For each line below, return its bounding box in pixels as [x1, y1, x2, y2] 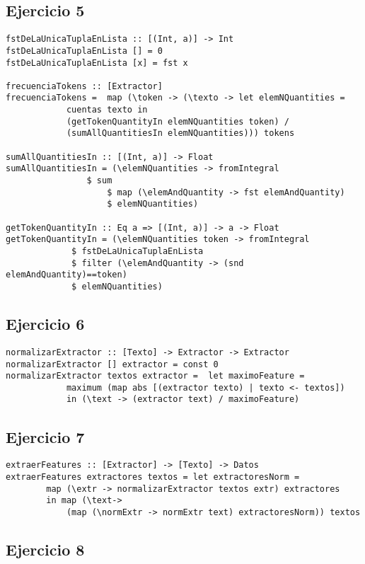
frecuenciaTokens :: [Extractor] [6, 81, 163, 91]
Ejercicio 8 [6, 539, 85, 560]
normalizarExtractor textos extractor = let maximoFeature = [6, 371, 305, 381]
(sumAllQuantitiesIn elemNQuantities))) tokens [66, 128, 295, 139]
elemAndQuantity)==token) [6, 270, 127, 280]
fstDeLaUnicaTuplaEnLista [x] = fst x [6, 57, 188, 68]
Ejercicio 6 [6, 313, 85, 335]
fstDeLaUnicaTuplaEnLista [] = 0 [6, 45, 163, 56]
